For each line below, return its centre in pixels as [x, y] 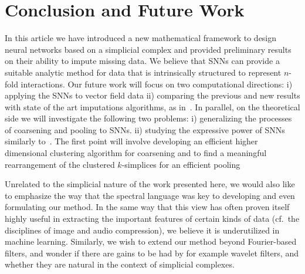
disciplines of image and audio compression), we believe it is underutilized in [142, 230]
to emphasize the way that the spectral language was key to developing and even [150, 195]
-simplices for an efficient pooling [181, 164]
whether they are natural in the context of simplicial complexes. [120, 264]
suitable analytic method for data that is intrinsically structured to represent [143, 72]
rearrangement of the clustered [60, 164]
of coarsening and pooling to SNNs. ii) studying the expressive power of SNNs [145, 129]
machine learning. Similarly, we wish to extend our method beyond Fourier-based [151, 241]
